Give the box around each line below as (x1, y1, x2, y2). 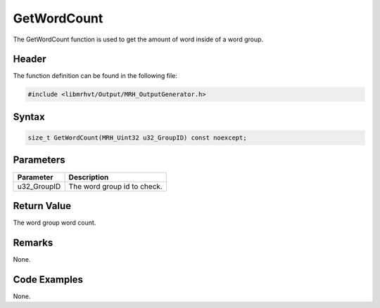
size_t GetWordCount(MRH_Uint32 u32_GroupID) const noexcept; (27, 134, 247, 142)
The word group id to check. (68, 181, 163, 191)
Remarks (13, 236, 53, 248)
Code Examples (13, 274, 84, 286)
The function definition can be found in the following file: (13, 72, 177, 80)
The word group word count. (13, 218, 96, 227)
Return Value (13, 200, 72, 212)
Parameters (13, 154, 65, 166)
